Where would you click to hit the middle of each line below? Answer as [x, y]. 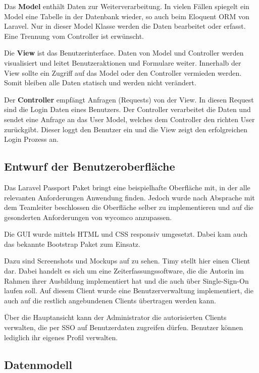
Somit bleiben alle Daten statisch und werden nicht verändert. [100, 83]
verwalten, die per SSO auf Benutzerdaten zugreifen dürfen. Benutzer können [124, 327]
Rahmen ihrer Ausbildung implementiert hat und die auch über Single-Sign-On [126, 280]
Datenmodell [38, 364]
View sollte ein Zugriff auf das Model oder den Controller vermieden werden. [123, 72]
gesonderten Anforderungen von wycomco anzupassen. [88, 217]
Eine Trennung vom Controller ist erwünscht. [74, 36]
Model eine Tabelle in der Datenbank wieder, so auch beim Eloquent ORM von [127, 16]
